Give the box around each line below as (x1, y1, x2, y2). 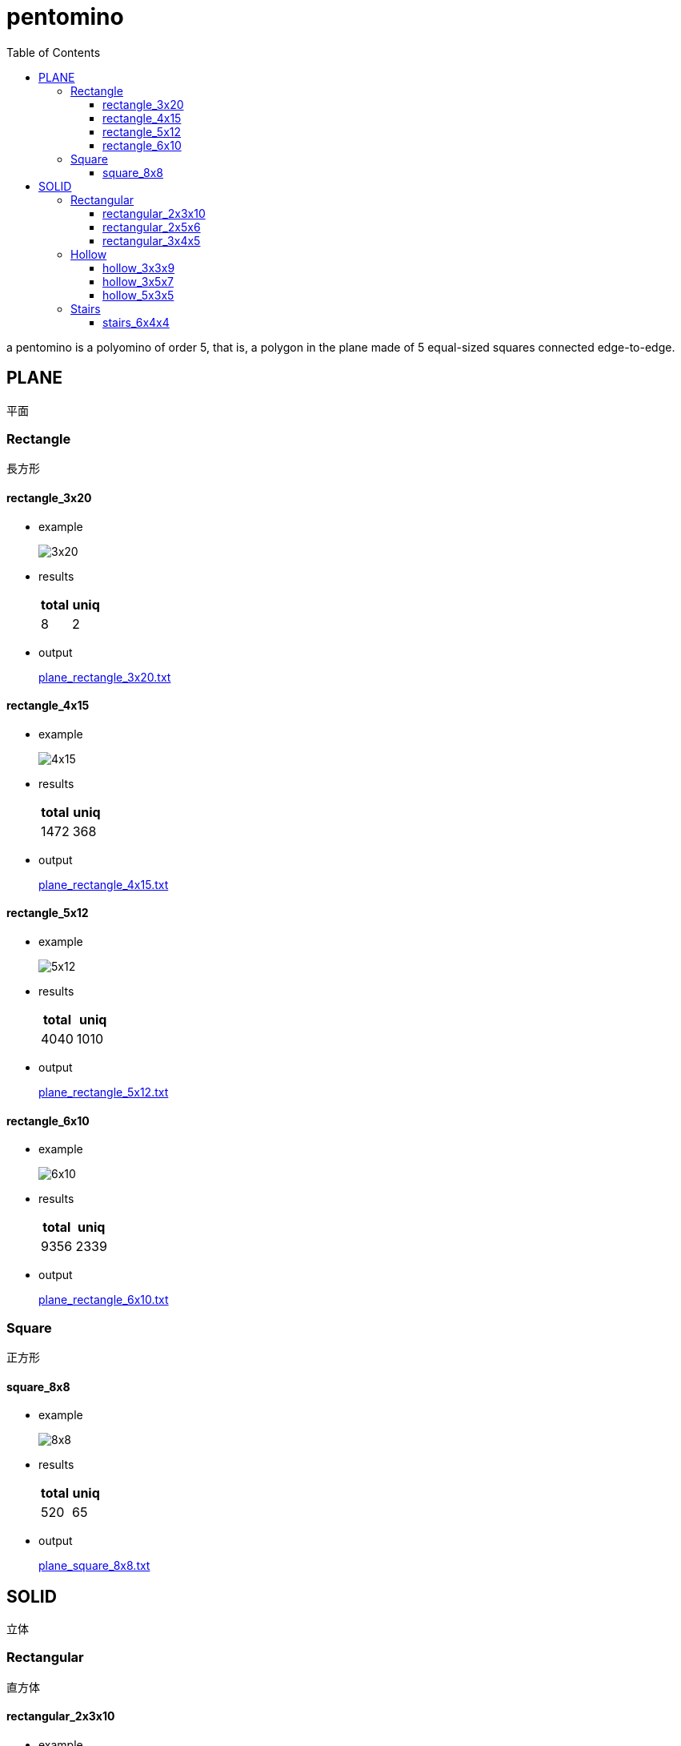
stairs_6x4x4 (102, 315, 170, 329)
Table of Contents (6, 45, 101, 59)
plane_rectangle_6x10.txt (38, 1293, 169, 1307)
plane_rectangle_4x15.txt (38, 877, 169, 891)
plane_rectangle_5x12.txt (38, 1085, 169, 1099)
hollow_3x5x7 (102, 274, 174, 288)
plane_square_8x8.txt (38, 1559, 150, 1573)
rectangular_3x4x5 (102, 233, 201, 247)
